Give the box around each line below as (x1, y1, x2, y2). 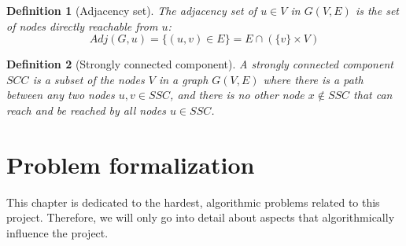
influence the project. (6, 224, 109, 240)
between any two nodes (6, 86, 115, 103)
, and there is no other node (170, 86, 304, 103)
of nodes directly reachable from (6, 17, 158, 34)
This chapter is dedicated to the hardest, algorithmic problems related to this (6, 193, 380, 210)
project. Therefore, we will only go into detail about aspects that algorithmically (6, 209, 395, 226)
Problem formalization (6, 148, 255, 180)
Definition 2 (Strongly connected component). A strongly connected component (6, 56, 393, 72)
